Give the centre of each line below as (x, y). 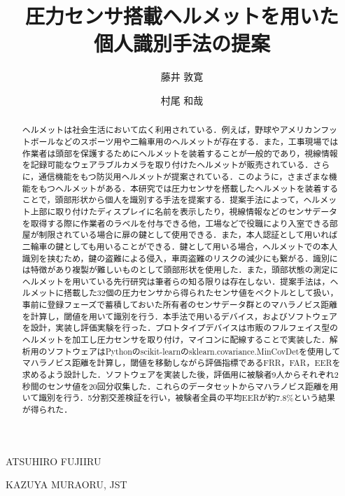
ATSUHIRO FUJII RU (54, 461)
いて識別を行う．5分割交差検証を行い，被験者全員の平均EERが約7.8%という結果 (178, 398)
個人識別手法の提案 (182, 43)
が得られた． (47, 410)
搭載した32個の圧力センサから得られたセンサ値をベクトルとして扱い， (201, 293)
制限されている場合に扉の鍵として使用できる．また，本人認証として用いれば (188, 235)
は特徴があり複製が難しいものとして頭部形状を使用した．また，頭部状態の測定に (180, 270)
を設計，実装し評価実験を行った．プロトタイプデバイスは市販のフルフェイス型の (180, 328)
